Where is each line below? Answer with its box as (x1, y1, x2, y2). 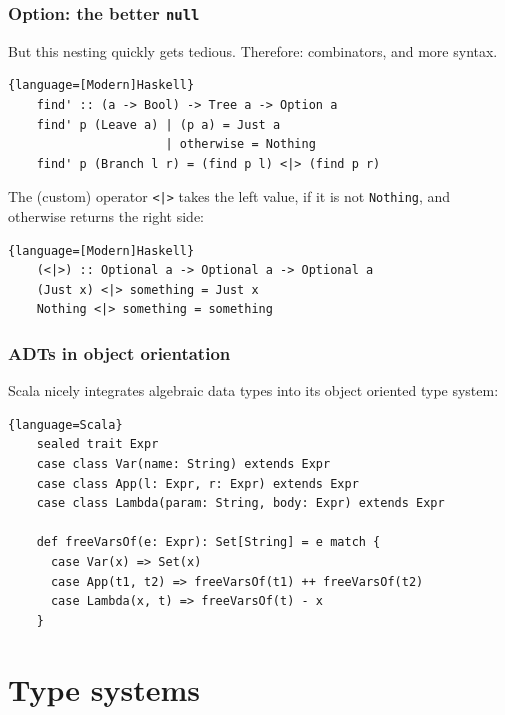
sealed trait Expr (36, 437, 159, 452)
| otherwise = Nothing (165, 137, 316, 152)
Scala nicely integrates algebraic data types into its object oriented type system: (8, 380, 499, 401)
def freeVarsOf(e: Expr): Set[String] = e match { (36, 535, 381, 550)
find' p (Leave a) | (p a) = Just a (36, 117, 281, 132)
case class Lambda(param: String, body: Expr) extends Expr (36, 496, 445, 511)
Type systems (8, 668, 200, 709)
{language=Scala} (8, 417, 123, 432)
